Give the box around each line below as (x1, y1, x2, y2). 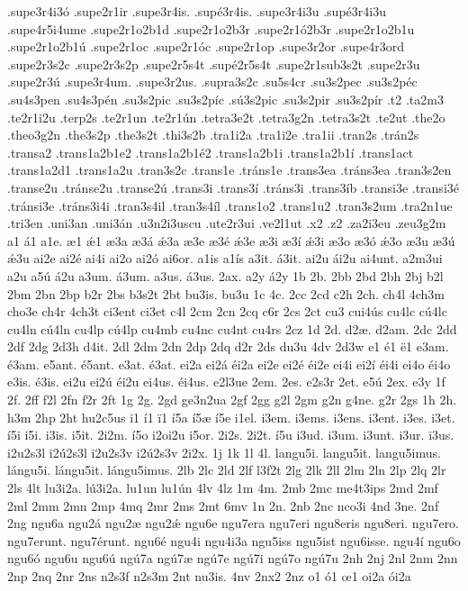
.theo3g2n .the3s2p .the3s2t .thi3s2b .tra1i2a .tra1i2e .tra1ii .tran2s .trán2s (7, 125, 419, 144)
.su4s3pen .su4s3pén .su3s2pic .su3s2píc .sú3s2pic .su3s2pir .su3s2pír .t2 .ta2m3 (7, 89, 444, 108)
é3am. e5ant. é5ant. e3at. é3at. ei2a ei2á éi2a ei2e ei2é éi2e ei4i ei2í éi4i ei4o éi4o (7, 354, 451, 373)
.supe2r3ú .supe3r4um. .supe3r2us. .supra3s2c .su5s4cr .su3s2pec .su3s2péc (7, 72, 418, 91)
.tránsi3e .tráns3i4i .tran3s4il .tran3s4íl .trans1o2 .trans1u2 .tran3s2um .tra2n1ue (7, 195, 453, 214)
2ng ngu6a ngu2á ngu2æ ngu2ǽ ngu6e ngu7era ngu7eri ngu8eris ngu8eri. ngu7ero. (7, 514, 460, 532)
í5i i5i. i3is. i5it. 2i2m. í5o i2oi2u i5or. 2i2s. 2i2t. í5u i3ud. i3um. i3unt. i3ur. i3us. (7, 425, 454, 444)
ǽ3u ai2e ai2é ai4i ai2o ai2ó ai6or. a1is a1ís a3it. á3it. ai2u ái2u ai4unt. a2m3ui (7, 249, 443, 268)
